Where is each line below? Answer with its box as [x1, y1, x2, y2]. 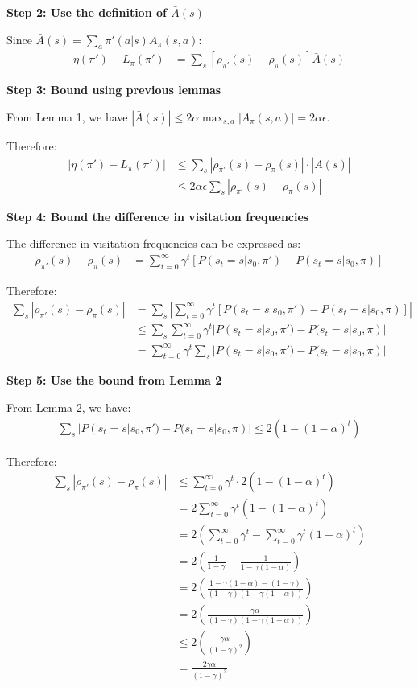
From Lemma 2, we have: [6, 399, 131, 416]
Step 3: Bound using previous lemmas [6, 81, 221, 98]
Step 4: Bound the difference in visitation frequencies [6, 208, 309, 224]
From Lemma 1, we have [6, 109, 128, 125]
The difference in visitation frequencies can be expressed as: [6, 235, 301, 252]
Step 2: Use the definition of [6, 4, 167, 20]
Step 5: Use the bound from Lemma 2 [6, 372, 222, 389]
